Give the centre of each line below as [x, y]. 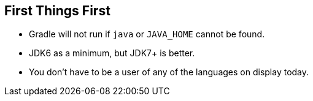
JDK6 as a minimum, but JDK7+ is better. [112, 53]
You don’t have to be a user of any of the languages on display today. [169, 72]
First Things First [57, 11]
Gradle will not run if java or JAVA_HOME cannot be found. [147, 34]
